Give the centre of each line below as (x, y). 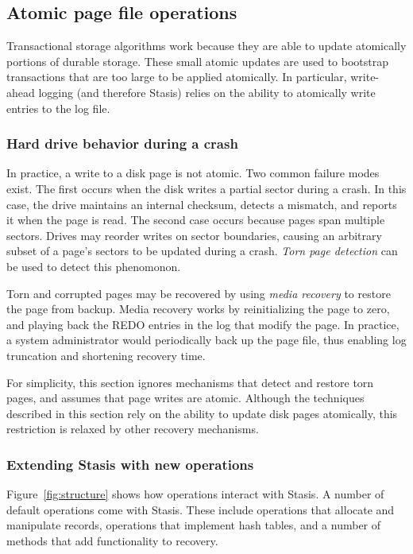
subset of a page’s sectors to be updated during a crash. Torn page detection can (202, 251)
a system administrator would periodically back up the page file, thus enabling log (206, 340)
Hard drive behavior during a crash (122, 143)
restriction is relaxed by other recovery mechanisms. (133, 429)
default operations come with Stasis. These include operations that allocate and (201, 509)
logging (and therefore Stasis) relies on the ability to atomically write (207, 92)
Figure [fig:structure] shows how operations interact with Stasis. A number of (195, 494)
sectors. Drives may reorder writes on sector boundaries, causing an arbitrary (194, 235)
